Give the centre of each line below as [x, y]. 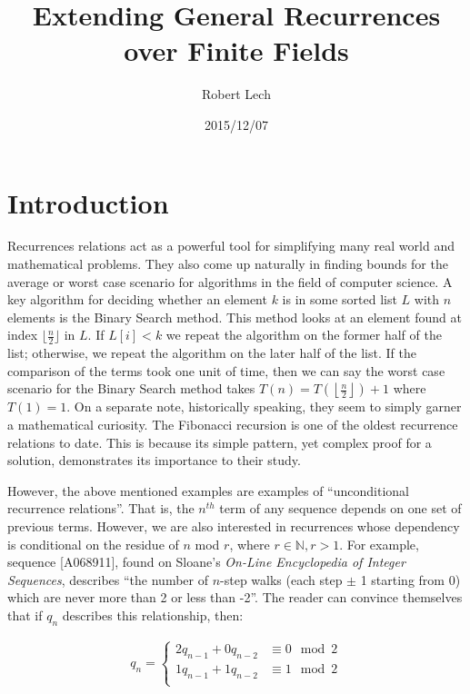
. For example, [379, 544]
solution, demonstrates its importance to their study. [154, 460]
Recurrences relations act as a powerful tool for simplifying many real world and [231, 246]
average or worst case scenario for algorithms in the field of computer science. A [230, 281]
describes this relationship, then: [153, 615]
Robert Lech [236, 94]
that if [25, 615]
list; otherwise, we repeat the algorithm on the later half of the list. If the [212, 353]
